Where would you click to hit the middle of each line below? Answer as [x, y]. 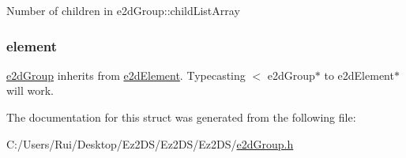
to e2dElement [359, 75]
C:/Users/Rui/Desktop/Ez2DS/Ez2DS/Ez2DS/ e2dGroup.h [150, 143]
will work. [30, 90]
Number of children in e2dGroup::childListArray [123, 10]
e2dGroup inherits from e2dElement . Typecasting [126, 75]
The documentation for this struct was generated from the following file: [181, 117]
